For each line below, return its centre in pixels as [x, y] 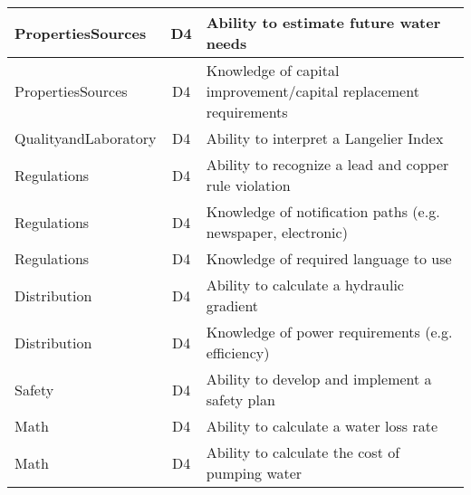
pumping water [254, 473]
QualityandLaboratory [86, 138]
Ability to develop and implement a [319, 379]
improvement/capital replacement [312, 91]
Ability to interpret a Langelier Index [325, 138]
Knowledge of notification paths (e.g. [323, 211]
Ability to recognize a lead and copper [327, 164]
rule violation [248, 185]
